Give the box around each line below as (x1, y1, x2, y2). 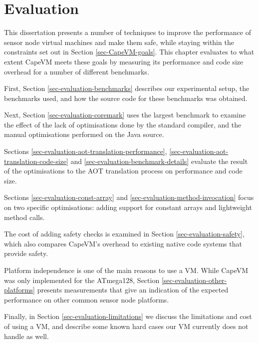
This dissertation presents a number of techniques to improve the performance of (4, 27, 251, 37)
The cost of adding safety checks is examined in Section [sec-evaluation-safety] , (4, 228, 245, 239)
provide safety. (4, 248, 48, 258)
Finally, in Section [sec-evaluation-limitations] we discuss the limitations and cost (4, 311, 252, 321)
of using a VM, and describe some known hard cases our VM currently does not (4, 320, 249, 331)
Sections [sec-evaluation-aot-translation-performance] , (4, 146, 167, 156)
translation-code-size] (4, 155, 68, 166)
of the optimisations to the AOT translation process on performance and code (4, 165, 243, 176)
